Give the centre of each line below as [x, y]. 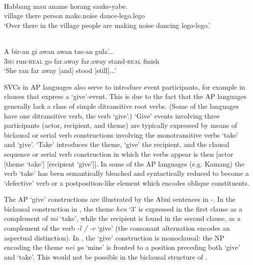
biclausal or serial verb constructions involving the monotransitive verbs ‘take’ [121, 134]
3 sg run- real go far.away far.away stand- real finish [82, 60]
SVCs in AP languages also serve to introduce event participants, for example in [125, 86]
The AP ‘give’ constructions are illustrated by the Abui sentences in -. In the [120, 199]
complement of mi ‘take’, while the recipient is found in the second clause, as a [122, 218]
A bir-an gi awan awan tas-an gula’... [59, 51]
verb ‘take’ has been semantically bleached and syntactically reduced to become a [126, 173]
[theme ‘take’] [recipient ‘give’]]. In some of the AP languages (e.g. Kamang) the [124, 163]
